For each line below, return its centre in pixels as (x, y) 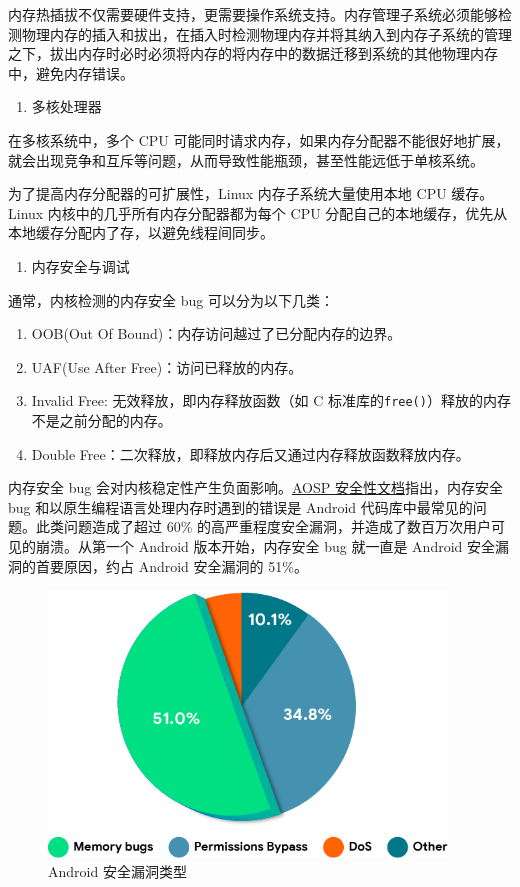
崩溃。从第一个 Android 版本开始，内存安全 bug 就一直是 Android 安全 (265, 545)
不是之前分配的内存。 (101, 419)
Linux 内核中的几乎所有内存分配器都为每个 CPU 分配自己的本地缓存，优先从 (258, 212)
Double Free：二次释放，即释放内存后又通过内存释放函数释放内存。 (250, 453)
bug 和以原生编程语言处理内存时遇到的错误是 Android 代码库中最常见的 (240, 506)
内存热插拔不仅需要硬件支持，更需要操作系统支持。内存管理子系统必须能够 (253, 14)
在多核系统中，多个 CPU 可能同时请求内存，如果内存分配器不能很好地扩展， (259, 139)
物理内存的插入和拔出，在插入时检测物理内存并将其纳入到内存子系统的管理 (266, 33)
